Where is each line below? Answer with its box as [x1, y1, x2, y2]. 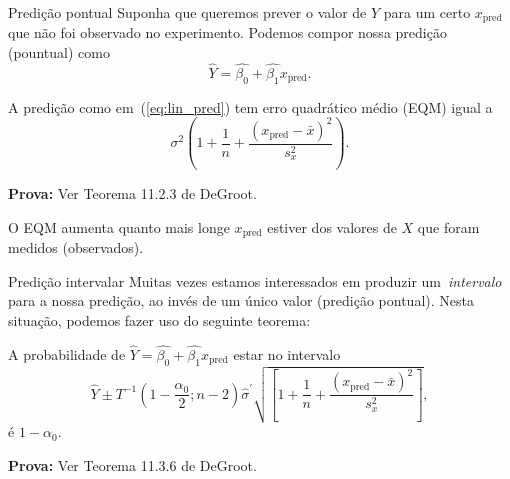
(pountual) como [8, 42, 110, 63]
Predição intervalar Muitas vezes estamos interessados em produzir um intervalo [8, 270, 502, 291]
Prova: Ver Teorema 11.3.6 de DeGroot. [8, 454, 257, 475]
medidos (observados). [8, 237, 144, 258]
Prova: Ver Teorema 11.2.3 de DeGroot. [8, 183, 257, 204]
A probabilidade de [8, 343, 126, 364]
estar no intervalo [233, 343, 341, 364]
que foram [417, 216, 480, 237]
